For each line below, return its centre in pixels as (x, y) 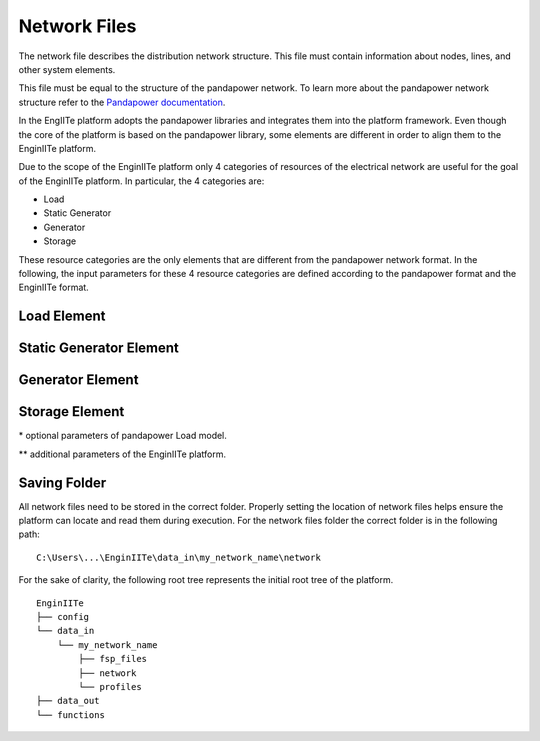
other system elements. (67, 69)
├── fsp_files (113, 659)
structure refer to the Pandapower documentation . (122, 102)
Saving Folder (62, 482)
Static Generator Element (99, 348)
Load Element (62, 316)
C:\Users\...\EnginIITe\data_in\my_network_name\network (179, 557)
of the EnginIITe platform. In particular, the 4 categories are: (141, 181)
